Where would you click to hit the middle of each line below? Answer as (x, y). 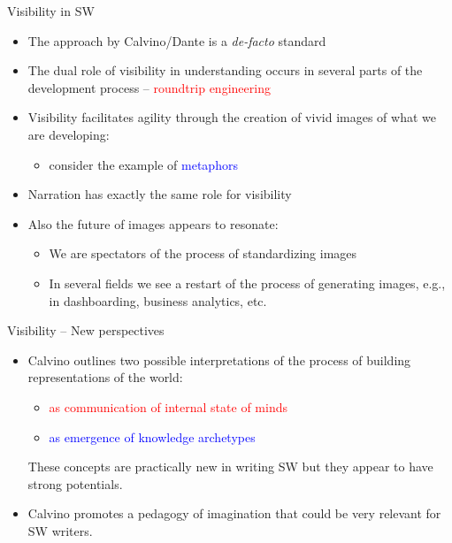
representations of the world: (105, 377)
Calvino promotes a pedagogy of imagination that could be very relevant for (234, 513)
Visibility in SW (51, 11)
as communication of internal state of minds (168, 406)
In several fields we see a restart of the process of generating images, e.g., (247, 283)
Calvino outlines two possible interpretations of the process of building (219, 359)
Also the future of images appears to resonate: (153, 223)
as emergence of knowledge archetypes (152, 436)
